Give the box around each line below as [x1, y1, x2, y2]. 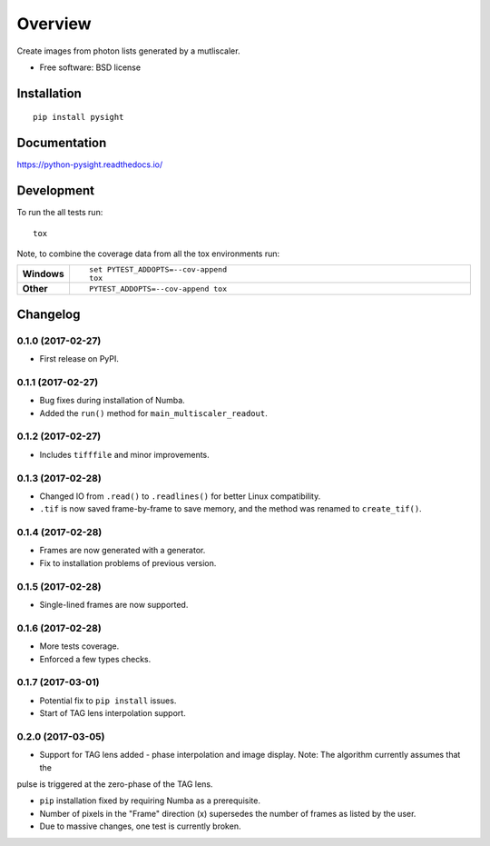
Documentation [16, 135, 107, 151]
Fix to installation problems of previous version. [39, 557, 217, 568]
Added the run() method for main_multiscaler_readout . [39, 407, 268, 418]
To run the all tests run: [16, 207, 103, 218]
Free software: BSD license [39, 62, 141, 73]
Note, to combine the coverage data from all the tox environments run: [16, 248, 280, 259]
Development [16, 183, 95, 199]
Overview [16, 14, 92, 34]
